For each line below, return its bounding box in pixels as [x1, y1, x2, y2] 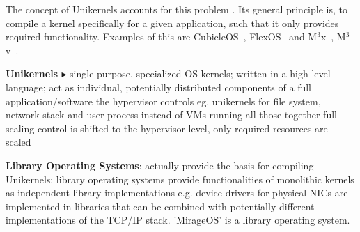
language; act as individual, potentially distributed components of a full [6, 79, 312, 94]
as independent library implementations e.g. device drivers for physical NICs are [6, 185, 348, 200]
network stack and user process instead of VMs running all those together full [6, 107, 337, 122]
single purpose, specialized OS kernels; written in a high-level [70, 66, 331, 81]
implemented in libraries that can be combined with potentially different [6, 199, 315, 213]
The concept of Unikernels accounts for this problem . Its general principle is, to [6, 2, 347, 16]
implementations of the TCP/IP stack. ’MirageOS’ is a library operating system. [6, 212, 350, 227]
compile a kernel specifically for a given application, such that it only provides [6, 15, 339, 30]
